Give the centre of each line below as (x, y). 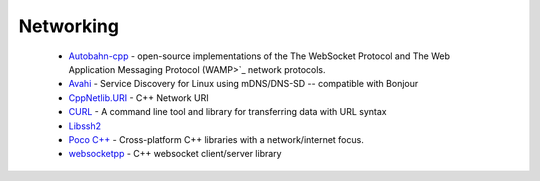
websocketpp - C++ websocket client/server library (175, 154)
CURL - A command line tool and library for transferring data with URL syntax (227, 112)
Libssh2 (85, 126)
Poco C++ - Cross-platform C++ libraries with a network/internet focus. (216, 139)
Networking (69, 26)
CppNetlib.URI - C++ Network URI (138, 97)
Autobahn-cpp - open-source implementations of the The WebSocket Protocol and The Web (259, 56)
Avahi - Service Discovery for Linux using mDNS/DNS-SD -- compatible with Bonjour (243, 84)
